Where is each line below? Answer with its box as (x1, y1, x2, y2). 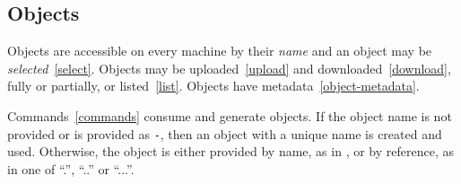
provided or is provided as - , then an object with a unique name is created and (7, 124, 442, 143)
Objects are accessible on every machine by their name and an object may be (7, 41, 432, 60)
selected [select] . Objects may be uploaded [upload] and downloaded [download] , (7, 58, 451, 77)
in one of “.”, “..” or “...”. (7, 159, 135, 178)
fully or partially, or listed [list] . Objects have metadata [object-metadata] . (7, 76, 420, 95)
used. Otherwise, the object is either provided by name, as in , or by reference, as (7, 142, 454, 161)
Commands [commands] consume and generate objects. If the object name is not (7, 106, 452, 125)
